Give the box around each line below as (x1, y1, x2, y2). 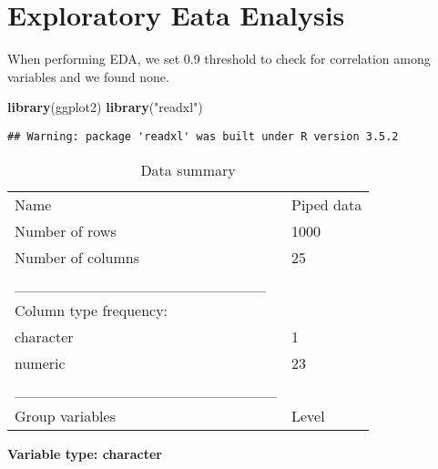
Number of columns (15, 246, 140, 268)
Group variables (15, 404, 116, 426)
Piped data (291, 193, 362, 215)
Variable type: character (7, 444, 163, 463)
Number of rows (15, 219, 117, 241)
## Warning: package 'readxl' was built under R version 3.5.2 (7, 129, 399, 143)
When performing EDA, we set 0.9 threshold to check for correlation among (7, 49, 431, 68)
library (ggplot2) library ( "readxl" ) (7, 97, 203, 117)
